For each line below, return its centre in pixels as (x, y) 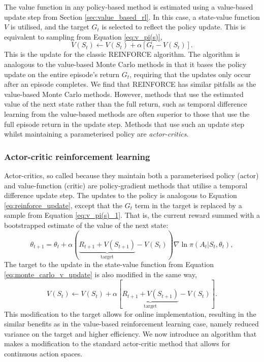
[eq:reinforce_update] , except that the (63, 205)
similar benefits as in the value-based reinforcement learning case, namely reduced (131, 324)
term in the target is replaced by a (188, 205)
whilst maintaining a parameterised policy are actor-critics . (96, 134)
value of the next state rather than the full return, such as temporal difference (126, 104)
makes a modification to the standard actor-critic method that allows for (117, 343)
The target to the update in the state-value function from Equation (109, 264)
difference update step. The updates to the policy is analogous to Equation (121, 195)
